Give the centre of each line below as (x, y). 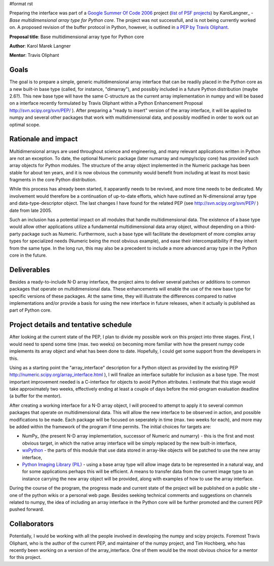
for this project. (25, 557)
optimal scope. (25, 124)
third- (250, 227)
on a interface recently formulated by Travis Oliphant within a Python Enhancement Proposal (106, 103)
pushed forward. (27, 509)
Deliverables (30, 270)
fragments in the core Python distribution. (53, 180)
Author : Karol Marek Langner (40, 46)
